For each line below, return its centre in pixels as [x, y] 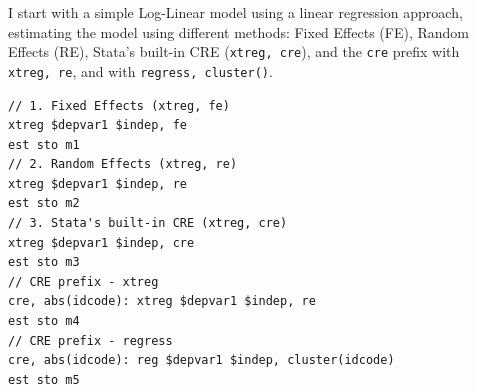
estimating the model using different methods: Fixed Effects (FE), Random [238, 31]
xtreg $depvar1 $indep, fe [97, 125]
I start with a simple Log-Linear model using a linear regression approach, [235, 12]
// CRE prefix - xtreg [83, 281]
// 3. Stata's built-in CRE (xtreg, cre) [148, 223]
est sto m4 [44, 321]
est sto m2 [44, 203]
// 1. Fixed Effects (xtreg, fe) [119, 105]
